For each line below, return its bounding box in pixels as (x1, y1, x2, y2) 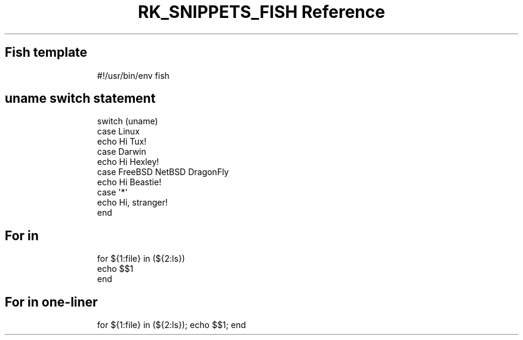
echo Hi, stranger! (97, 197, 168, 208)
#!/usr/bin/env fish (97, 70, 170, 81)
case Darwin (97, 146, 146, 157)
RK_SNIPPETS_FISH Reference (138, 2, 385, 22)
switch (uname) (97, 116, 158, 127)
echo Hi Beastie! (97, 177, 162, 188)
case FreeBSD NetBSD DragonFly (97, 167, 229, 177)
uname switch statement (5, 91, 156, 106)
